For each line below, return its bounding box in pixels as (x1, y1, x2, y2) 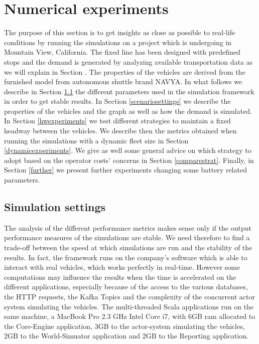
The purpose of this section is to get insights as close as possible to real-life (4, 27, 235, 38)
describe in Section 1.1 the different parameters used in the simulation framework (4, 86, 254, 96)
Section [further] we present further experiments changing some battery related (4, 164, 247, 175)
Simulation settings (4, 199, 106, 215)
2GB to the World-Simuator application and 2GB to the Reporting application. (4, 330, 249, 341)
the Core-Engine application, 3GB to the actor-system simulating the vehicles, (4, 320, 245, 331)
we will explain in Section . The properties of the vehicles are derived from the (4, 66, 245, 77)
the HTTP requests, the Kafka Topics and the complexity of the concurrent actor (4, 291, 255, 301)
